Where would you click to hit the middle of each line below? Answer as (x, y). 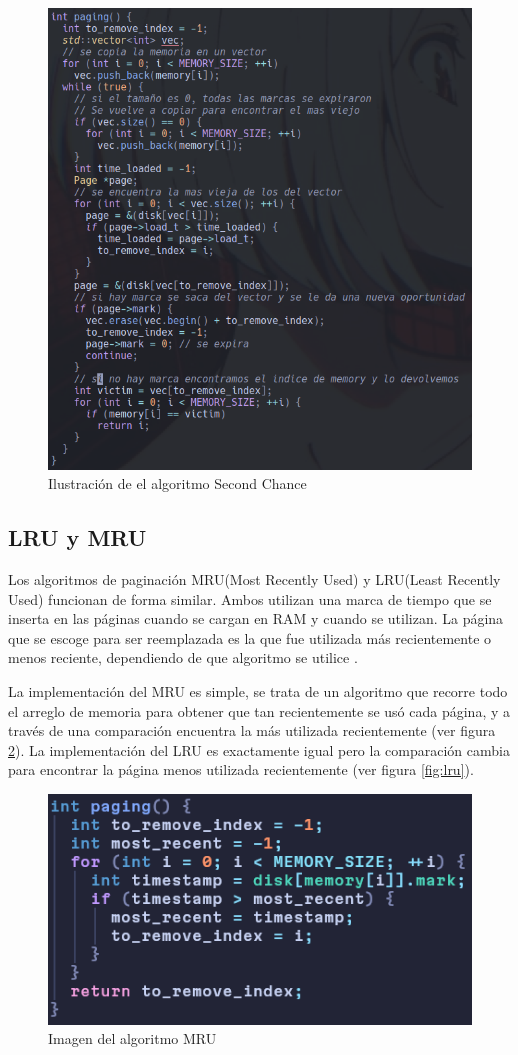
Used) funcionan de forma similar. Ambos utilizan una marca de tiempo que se (250, 598)
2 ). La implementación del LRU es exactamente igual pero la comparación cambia (259, 749)
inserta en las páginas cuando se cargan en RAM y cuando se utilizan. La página (256, 618)
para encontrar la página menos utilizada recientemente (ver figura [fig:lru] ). (241, 769)
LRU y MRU (77, 537)
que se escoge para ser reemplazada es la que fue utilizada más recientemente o (250, 637)
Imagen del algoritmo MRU (132, 1038)
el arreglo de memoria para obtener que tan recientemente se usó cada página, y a (259, 710)
